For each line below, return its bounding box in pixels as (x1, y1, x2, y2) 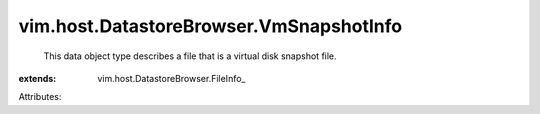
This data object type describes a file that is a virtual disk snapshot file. (43, 50, 337, 62)
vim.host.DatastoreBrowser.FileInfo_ (97, 72, 246, 84)
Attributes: (18, 91, 62, 103)
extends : (18, 72, 57, 84)
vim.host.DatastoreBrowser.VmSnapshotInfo (18, 15, 403, 37)
